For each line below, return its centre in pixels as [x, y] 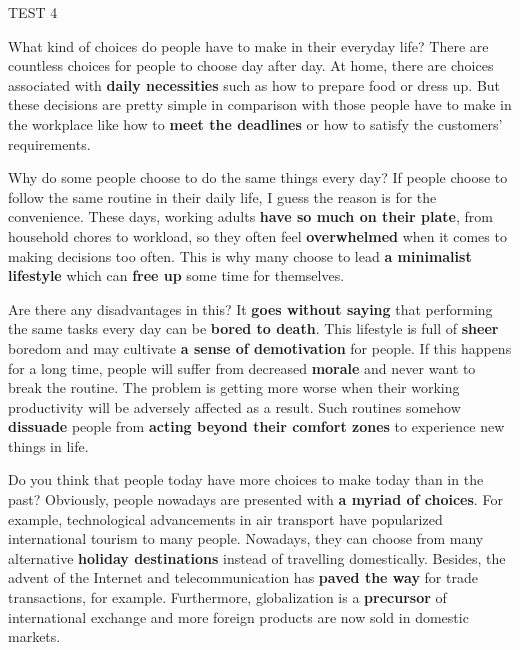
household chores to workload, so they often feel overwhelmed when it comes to [257, 235]
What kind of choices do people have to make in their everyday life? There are [248, 45]
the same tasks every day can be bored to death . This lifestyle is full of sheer [253, 328]
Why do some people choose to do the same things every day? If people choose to [258, 177]
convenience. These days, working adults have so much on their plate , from [250, 216]
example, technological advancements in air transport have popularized [225, 518]
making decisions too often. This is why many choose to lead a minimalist [240, 255]
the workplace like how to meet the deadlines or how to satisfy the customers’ [255, 123]
